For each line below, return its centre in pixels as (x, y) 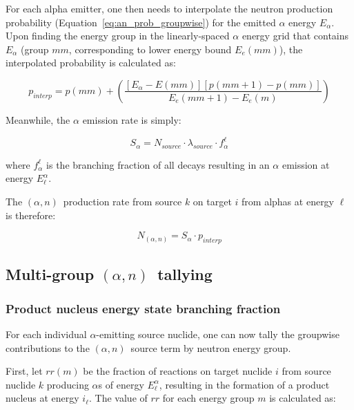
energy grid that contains (295, 36)
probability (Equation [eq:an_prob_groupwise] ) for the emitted (141, 22)
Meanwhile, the (38, 119)
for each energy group (208, 398)
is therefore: (31, 215)
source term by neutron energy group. (211, 347)
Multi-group (50, 274)
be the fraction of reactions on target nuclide (178, 371)
